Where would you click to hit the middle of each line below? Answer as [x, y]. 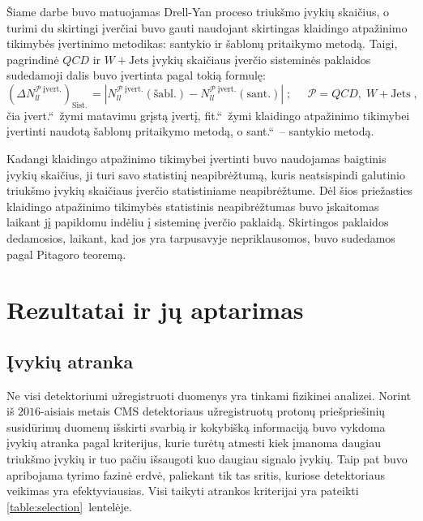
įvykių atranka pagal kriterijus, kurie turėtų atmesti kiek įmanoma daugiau [194, 443]
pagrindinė [33, 59]
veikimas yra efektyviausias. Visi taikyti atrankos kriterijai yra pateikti [183, 491]
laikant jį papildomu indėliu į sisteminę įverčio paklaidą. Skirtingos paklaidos [198, 222]
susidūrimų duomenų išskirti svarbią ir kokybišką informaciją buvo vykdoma [196, 426]
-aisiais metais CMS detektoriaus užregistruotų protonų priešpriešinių [213, 411]
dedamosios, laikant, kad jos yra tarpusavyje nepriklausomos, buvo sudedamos [201, 237]
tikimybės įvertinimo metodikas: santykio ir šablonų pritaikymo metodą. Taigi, [202, 43]
